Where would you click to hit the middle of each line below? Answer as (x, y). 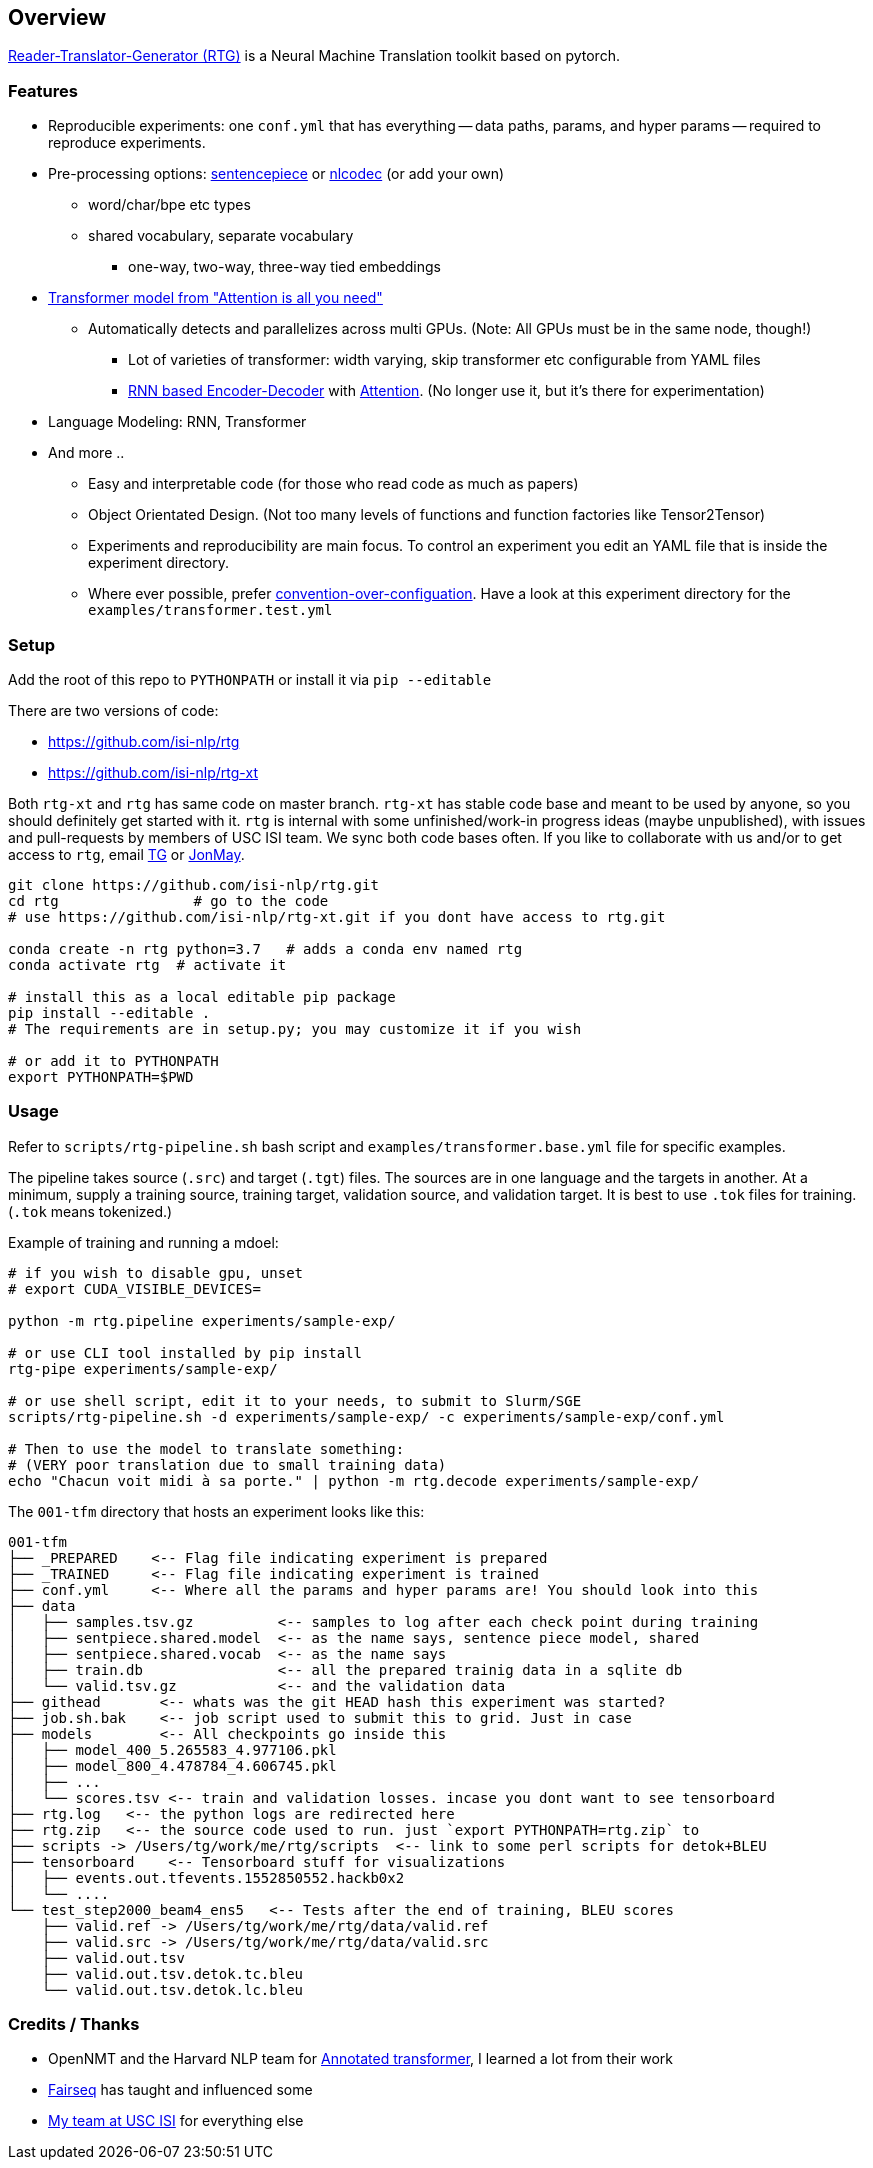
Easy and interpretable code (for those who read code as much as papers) (333, 484)
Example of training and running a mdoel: (143, 1242)
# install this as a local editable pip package (202, 996)
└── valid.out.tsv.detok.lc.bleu (172, 1989)
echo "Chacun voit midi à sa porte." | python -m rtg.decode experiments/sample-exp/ (354, 1480)
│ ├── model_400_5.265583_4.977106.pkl (172, 1749)
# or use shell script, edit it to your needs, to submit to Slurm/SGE (295, 1400)
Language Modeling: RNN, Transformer (177, 422)
